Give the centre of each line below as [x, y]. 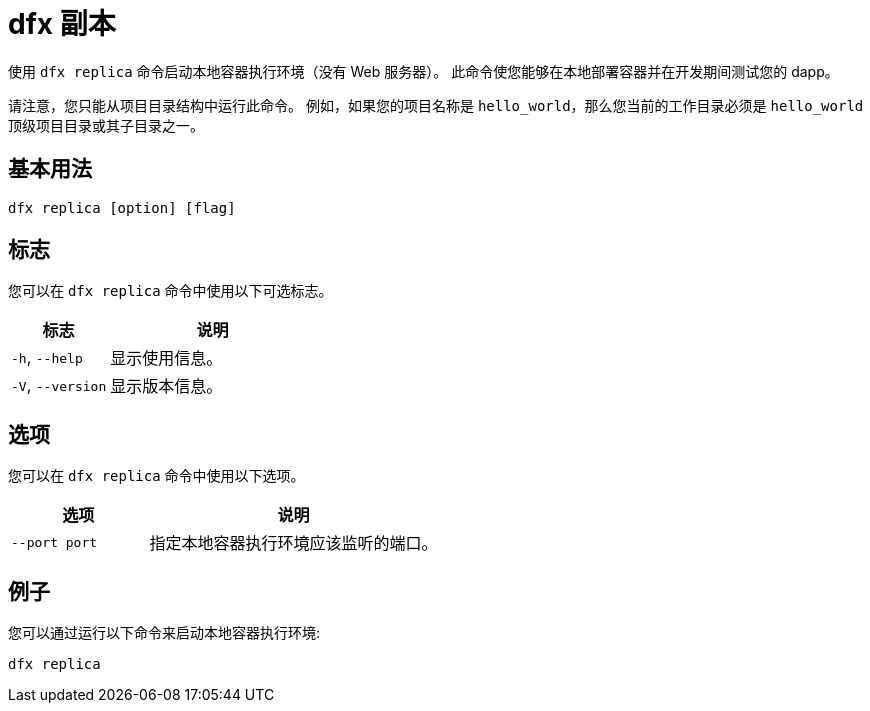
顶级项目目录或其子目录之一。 [106, 125]
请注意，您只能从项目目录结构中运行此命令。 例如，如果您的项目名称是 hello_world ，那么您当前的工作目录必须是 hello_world [436, 105]
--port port [54, 542]
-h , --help [47, 357]
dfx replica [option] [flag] [122, 207]
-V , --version [59, 385]
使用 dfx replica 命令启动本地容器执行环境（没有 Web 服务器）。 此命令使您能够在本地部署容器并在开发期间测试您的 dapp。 [423, 71]
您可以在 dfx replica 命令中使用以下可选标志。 [170, 291]
